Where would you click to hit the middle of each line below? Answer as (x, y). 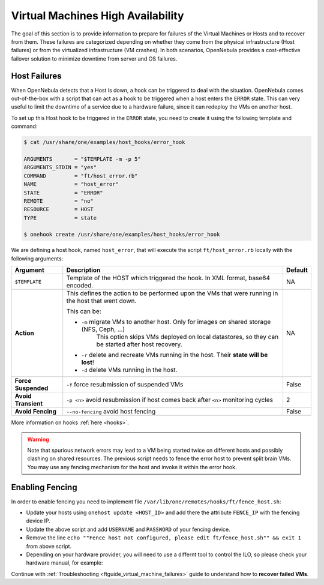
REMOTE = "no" (59, 201)
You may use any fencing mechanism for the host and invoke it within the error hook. (132, 467)
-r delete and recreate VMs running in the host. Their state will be (175, 355)
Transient (29, 404)
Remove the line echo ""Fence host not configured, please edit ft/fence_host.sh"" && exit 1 (163, 538)
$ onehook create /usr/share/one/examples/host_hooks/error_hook (122, 235)
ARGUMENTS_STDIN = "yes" (60, 167)
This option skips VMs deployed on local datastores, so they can (187, 337)
